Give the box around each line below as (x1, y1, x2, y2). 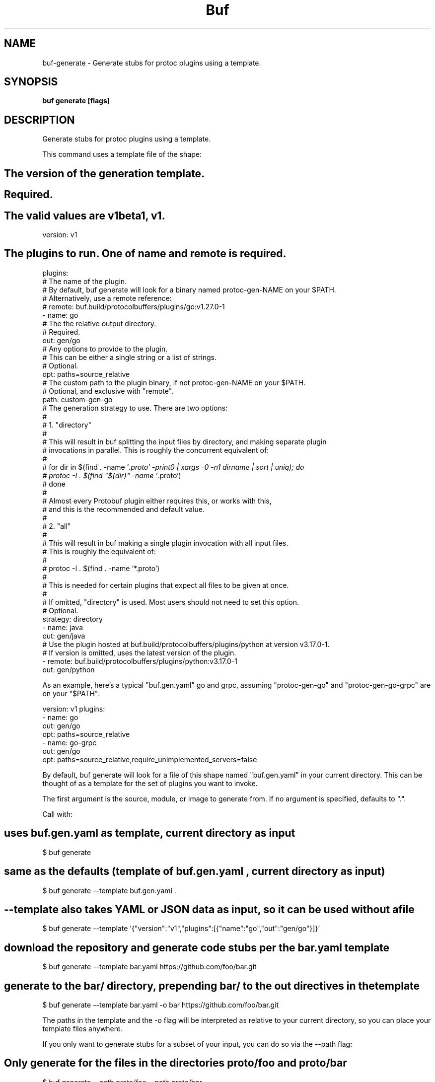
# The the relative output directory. (42, 319, 156, 328)
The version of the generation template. (4, 167, 205, 180)
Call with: (42, 809, 72, 818)
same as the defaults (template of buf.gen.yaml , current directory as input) (4, 865, 385, 878)
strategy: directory (42, 614, 103, 623)
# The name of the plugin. (42, 277, 127, 286)
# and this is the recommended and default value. (42, 505, 205, 513)
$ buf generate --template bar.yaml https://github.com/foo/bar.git (42, 962, 257, 971)
